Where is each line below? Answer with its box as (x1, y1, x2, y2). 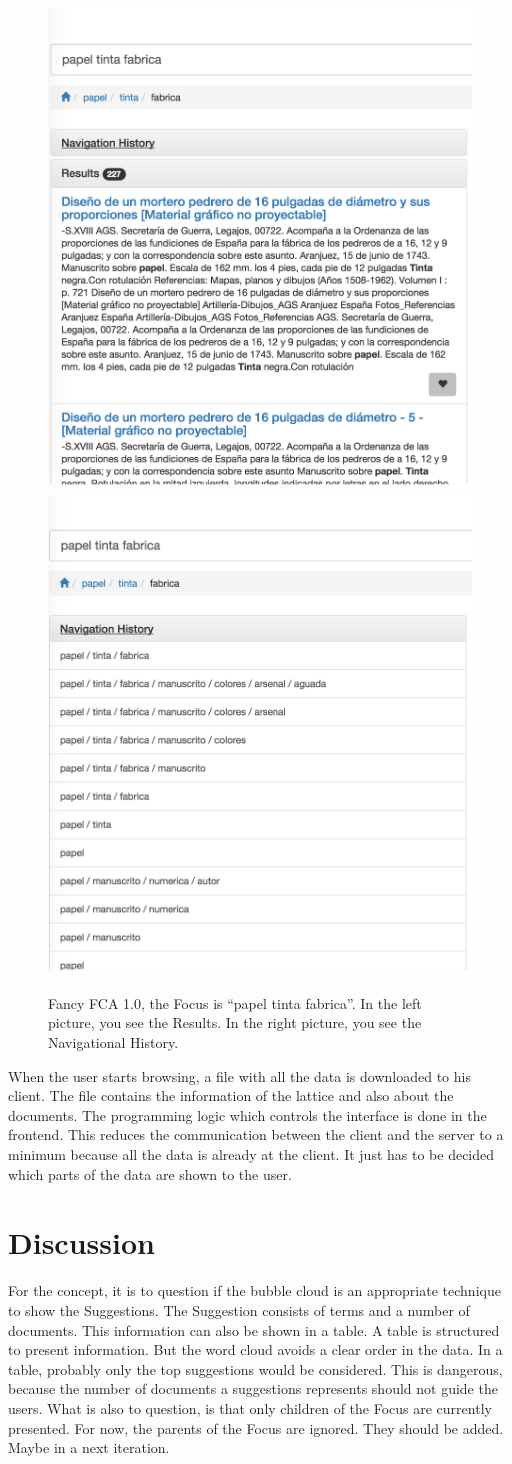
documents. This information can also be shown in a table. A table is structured (8, 1319, 500, 1340)
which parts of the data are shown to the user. (8, 1163, 292, 1184)
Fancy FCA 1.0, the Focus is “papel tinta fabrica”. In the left (48, 992, 422, 1013)
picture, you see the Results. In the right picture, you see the (48, 1012, 422, 1033)
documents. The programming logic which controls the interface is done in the (8, 1104, 487, 1125)
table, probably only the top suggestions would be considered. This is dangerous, (8, 1358, 503, 1379)
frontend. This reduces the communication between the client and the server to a (8, 1124, 504, 1145)
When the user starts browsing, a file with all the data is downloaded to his (8, 1065, 471, 1086)
